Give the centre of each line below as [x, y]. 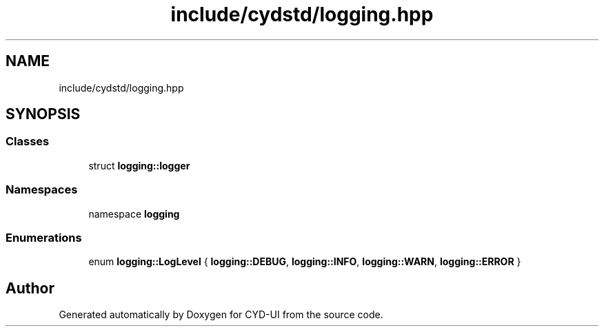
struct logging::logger [139, 165]
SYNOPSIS [43, 114]
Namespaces [42, 190]
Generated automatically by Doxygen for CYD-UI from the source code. [221, 315]
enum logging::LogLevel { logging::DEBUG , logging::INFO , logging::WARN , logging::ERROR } [305, 262]
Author [30, 288]
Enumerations [44, 237]
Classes [28, 142]
